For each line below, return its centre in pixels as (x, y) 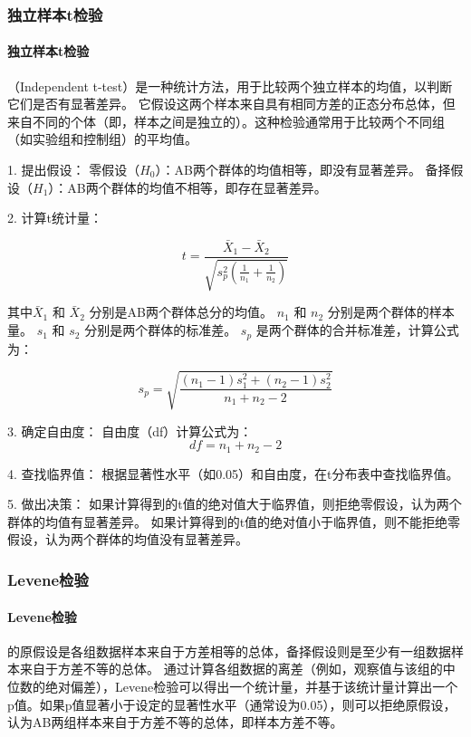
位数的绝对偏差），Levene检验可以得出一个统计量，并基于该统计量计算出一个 (233, 686)
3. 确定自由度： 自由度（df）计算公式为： (130, 431)
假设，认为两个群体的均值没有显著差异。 (128, 539)
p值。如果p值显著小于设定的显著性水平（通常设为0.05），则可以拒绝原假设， (232, 704)
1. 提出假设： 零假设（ (74, 170)
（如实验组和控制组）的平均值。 (102, 139)
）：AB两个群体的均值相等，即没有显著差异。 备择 (303, 170)
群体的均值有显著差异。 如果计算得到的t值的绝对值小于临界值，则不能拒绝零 (234, 521)
